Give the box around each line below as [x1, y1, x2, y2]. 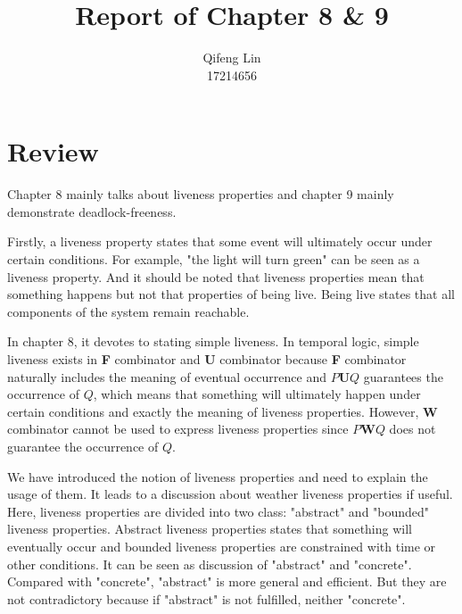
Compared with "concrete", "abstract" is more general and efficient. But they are [7, 572, 447, 591]
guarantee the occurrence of [7, 436, 159, 455]
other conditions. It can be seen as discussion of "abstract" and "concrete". [7, 554, 412, 573]
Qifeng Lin [202, 48, 261, 67]
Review [7, 133, 99, 170]
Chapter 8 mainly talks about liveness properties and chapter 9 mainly [7, 185, 394, 203]
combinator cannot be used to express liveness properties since [7, 419, 349, 438]
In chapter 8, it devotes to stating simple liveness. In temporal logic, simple [7, 332, 419, 351]
